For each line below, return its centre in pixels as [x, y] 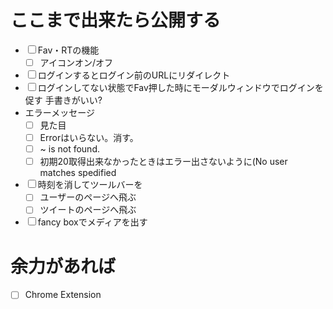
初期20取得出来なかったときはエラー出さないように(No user [163, 162]
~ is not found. [70, 149]
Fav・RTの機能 [68, 50]
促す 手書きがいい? [63, 100]
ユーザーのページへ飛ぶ [88, 197]
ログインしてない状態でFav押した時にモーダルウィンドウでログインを [180, 87]
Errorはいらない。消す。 [89, 138]
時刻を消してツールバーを [90, 185]
